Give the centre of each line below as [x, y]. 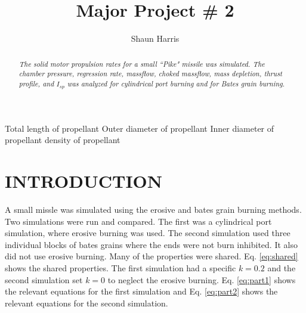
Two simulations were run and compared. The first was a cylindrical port [138, 221]
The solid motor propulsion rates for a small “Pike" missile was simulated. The [142, 63]
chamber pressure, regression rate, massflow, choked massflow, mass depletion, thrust [150, 74]
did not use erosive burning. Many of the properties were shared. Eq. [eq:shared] [152, 256]
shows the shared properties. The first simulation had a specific [120, 268]
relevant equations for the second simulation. [86, 303]
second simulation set [44, 279]
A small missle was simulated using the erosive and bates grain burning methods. [153, 210]
